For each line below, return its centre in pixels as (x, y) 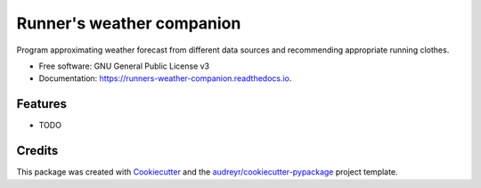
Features (41, 104)
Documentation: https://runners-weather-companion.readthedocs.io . (165, 78)
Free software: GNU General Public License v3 (124, 66)
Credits (37, 151)
